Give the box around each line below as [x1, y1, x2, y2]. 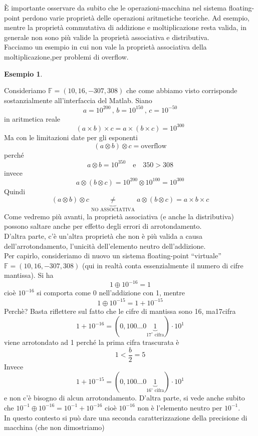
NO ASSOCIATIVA [91, 207, 135, 213]
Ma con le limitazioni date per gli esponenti [4, 132, 138, 142]
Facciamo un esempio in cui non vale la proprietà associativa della [4, 42, 207, 52]
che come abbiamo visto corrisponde [126, 85, 237, 96]
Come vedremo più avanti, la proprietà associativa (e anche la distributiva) [4, 211, 234, 221]
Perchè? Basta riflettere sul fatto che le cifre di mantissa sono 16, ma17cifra [4, 305, 236, 316]
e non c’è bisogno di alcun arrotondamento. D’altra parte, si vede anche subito [4, 392, 245, 403]
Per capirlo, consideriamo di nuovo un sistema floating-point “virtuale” [4, 250, 221, 261]
